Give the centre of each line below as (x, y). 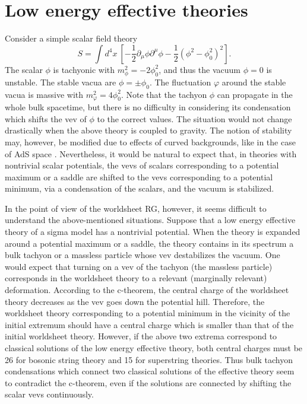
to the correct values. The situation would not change (194, 118)
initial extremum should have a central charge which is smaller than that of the (149, 324)
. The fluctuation (180, 82)
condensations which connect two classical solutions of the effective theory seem (150, 371)
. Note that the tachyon (164, 94)
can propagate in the (255, 94)
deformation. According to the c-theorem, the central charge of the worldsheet (147, 290)
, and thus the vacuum (200, 69)
